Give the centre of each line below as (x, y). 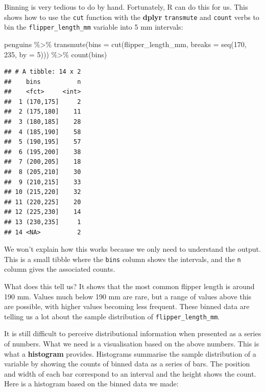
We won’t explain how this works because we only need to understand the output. (132, 249)
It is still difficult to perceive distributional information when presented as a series (133, 333)
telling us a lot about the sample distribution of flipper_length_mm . (112, 316)
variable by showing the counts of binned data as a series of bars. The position (127, 364)
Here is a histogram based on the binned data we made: (91, 384)
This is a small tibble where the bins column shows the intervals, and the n (123, 259)
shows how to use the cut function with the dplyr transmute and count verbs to (132, 17)
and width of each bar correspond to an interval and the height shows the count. (130, 373)
